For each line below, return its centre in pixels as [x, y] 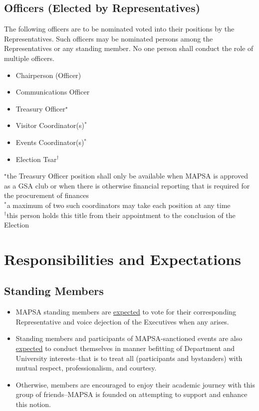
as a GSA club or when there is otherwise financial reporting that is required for [127, 185]
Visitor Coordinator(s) [50, 125]
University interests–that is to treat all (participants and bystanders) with [129, 358]
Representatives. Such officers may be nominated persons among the [109, 38]
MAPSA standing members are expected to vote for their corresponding [126, 312]
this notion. [33, 404]
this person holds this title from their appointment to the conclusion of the [121, 215]
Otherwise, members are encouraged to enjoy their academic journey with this [135, 384]
